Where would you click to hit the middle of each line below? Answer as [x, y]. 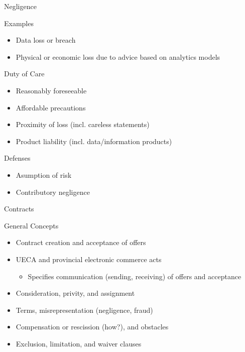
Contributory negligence [53, 192]
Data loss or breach [46, 40]
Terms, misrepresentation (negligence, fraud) [84, 310]
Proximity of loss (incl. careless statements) [83, 124]
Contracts [19, 209]
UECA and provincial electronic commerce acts [89, 259]
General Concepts [31, 225]
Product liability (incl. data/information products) [94, 141]
